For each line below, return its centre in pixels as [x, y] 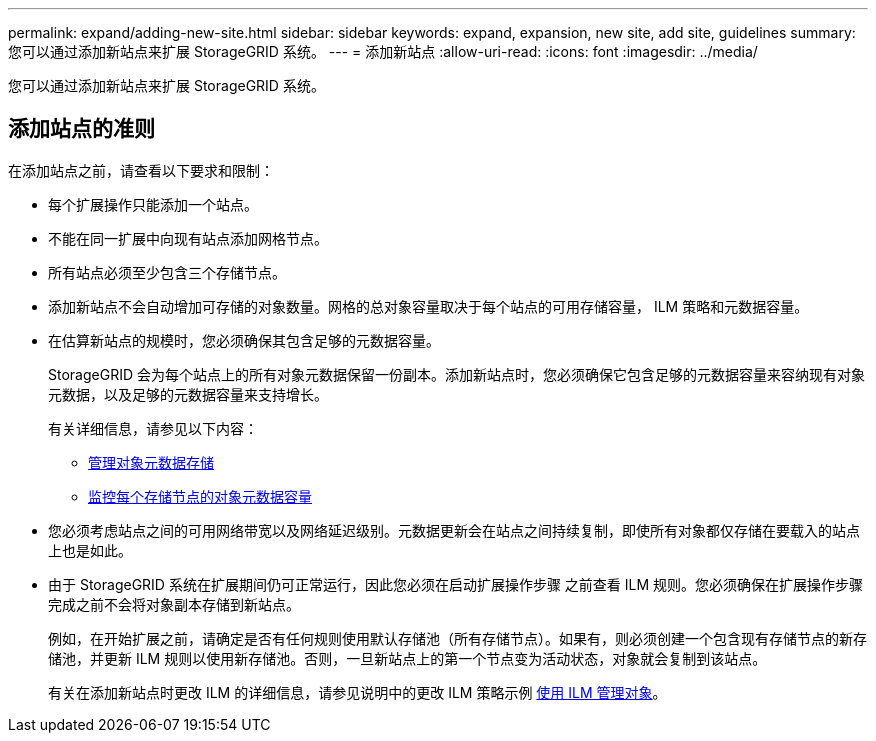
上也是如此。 [90, 550]
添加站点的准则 [81, 129]
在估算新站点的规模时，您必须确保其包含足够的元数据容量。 [244, 340]
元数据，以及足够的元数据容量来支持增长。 [188, 394]
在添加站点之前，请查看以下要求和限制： [141, 170]
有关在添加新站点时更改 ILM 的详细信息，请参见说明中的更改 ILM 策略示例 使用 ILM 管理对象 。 [357, 692]
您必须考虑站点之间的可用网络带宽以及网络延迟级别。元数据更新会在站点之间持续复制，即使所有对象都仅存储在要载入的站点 [454, 530]
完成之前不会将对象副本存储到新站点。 [174, 604]
